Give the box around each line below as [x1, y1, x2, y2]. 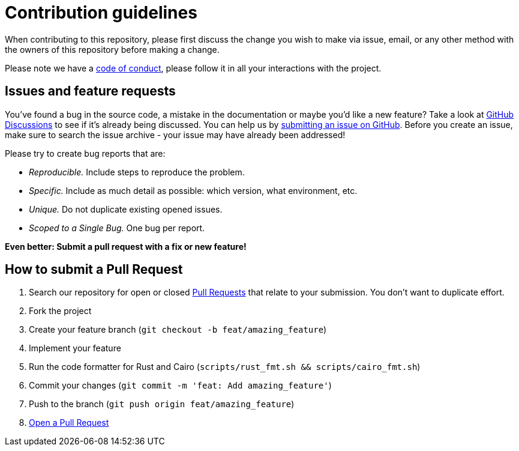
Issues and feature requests [5, 83, 176, 99]
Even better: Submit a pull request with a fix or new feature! [5, 241, 247, 252]
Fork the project [29, 306, 92, 316]
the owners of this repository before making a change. [5, 44, 220, 55]
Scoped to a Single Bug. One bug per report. [29, 222, 205, 233]
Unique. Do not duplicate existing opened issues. [29, 204, 223, 214]
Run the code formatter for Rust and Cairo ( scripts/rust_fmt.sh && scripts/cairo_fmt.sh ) [29, 362, 421, 372]
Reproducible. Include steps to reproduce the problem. [29, 166, 245, 177]
